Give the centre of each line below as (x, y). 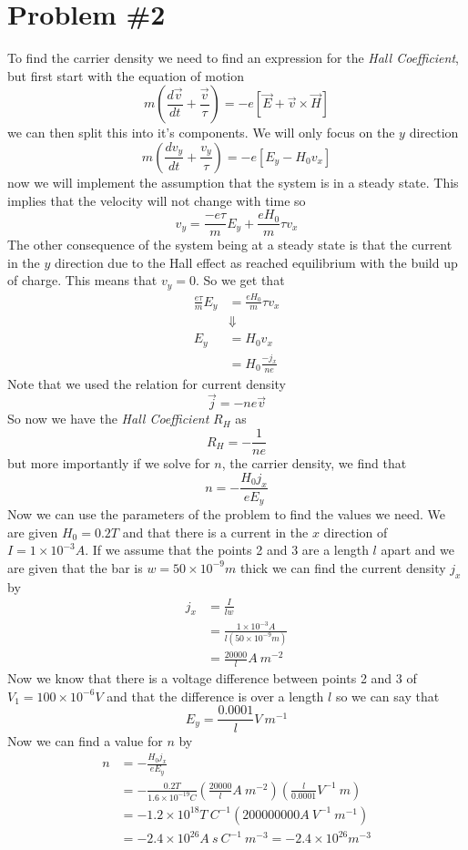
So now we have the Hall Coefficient (108, 419)
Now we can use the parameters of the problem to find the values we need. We (226, 513)
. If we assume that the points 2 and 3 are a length (227, 550)
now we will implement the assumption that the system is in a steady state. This (233, 182)
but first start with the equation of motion (126, 75)
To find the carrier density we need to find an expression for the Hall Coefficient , (233, 58)
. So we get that (240, 280)
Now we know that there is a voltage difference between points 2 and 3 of (212, 678)
